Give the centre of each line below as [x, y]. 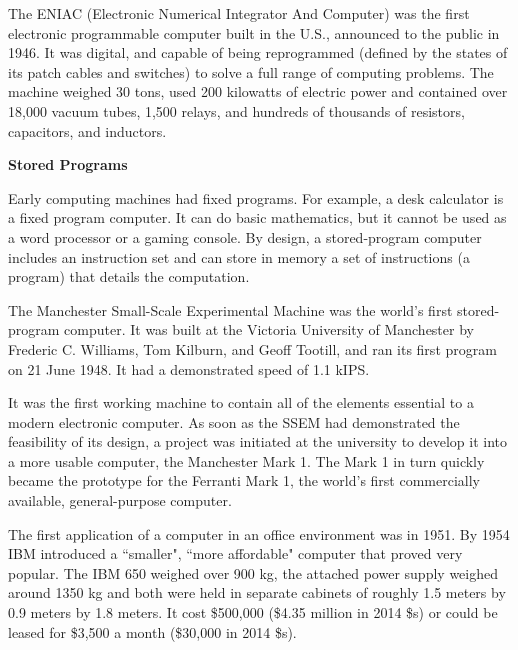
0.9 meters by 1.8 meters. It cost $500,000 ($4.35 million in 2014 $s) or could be [253, 612]
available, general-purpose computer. [120, 500]
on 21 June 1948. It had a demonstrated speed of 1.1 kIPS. [189, 368]
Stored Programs [68, 164]
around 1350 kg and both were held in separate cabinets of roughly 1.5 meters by [257, 592]
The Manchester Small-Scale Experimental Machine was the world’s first [230, 309]
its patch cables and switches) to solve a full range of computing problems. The [251, 71]
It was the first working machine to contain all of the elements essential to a [241, 402]
